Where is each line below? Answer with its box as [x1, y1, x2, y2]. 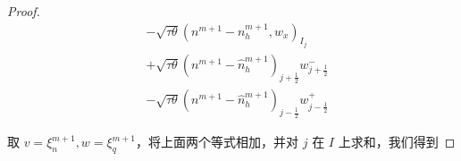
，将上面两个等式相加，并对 [136, 132, 299, 151]
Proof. [7, 2, 40, 20]
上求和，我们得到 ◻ [338, 132, 456, 151]
